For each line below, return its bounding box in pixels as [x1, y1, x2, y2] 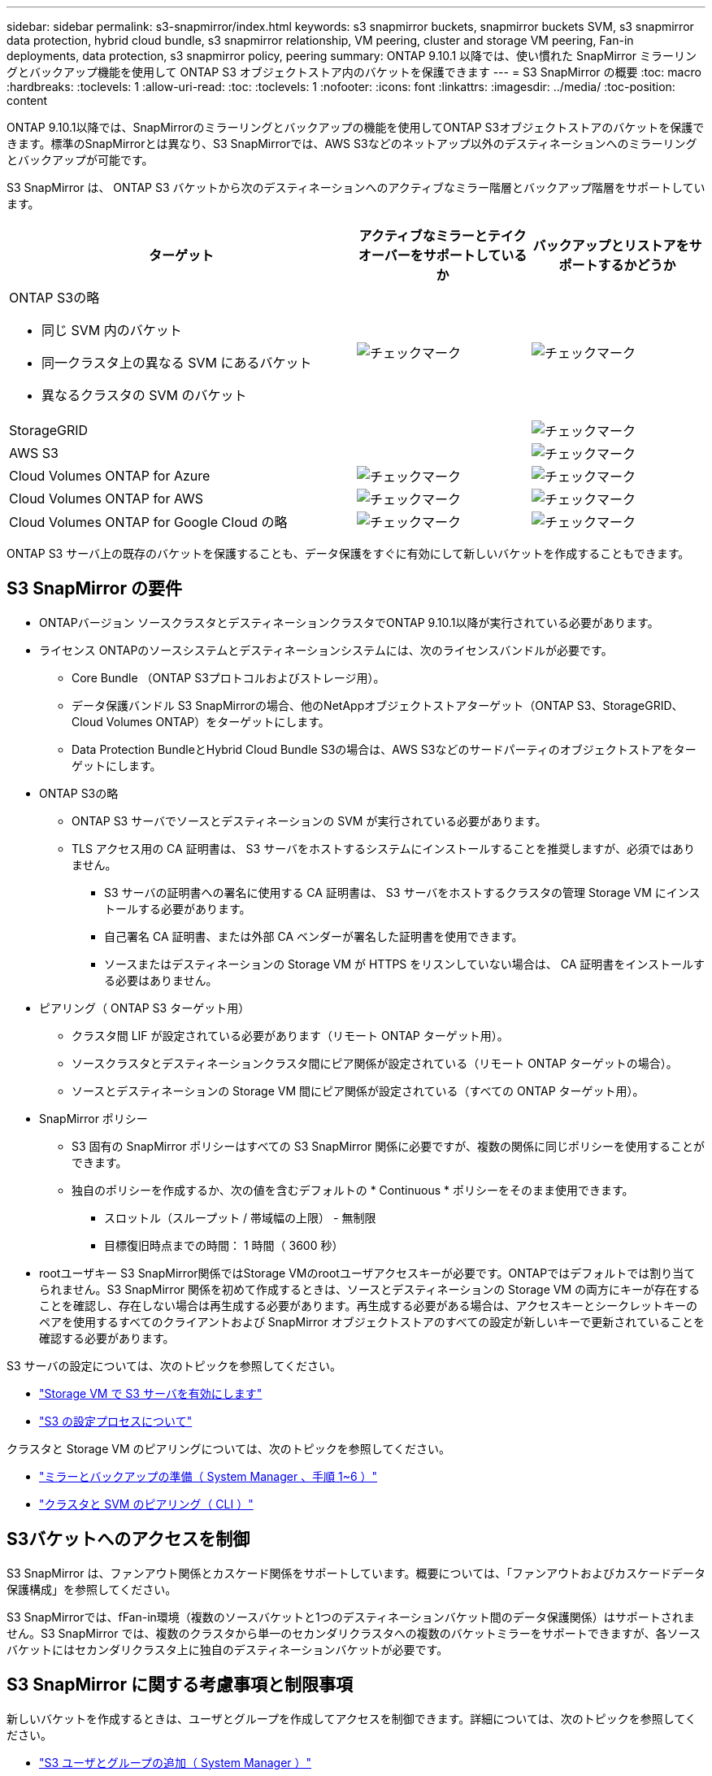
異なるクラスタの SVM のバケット [41, 387, 247, 403]
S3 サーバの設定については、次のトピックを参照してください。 [7, 1358, 341, 1373]
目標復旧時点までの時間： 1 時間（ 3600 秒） [104, 1238, 344, 1252]
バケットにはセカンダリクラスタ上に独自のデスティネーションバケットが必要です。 [7, 1642, 449, 1656]
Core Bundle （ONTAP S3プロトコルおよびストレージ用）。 [72, 670, 385, 685]
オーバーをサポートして [358, 247, 501, 263]
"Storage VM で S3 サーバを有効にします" [39, 1386, 263, 1400]
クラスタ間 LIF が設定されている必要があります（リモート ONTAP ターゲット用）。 [72, 1028, 509, 1043]
